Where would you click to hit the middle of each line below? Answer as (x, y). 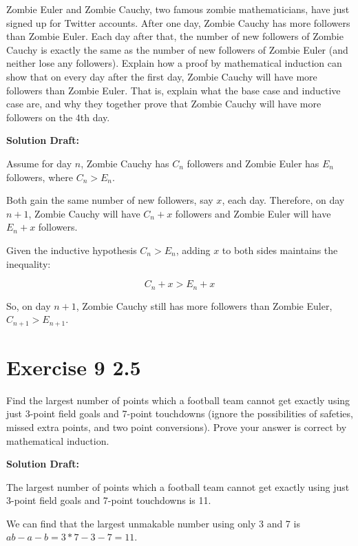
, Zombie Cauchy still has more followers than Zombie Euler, (204, 305)
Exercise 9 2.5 (74, 367)
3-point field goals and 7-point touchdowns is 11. (109, 500)
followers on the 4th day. (58, 117)
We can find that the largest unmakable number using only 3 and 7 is (153, 523)
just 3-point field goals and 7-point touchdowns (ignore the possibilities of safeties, (180, 413)
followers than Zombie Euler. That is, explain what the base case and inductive (173, 90)
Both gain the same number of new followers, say (110, 200)
